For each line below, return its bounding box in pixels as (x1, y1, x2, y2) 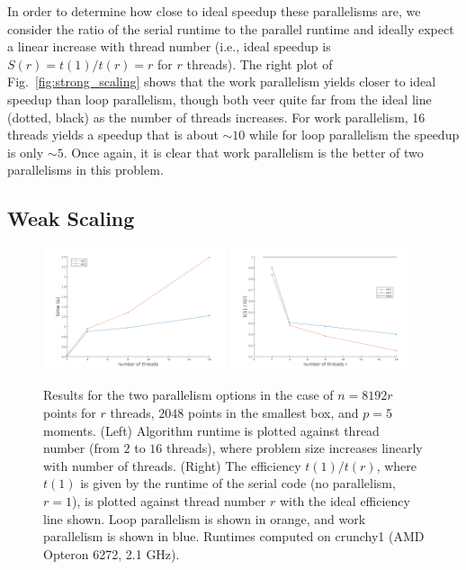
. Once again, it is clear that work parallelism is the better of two (63, 142, 424, 161)
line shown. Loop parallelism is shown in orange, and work (43, 509, 366, 528)
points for (43, 403, 96, 421)
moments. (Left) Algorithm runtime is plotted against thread (43, 421, 380, 439)
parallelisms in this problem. (7, 160, 164, 179)
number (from (43, 439, 120, 457)
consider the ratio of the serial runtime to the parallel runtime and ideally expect (7, 19, 454, 38)
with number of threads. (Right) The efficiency (43, 456, 301, 475)
